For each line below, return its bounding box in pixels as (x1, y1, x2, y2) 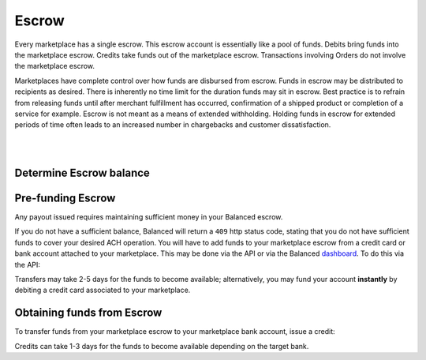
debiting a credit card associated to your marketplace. (14, 285, 191, 295)
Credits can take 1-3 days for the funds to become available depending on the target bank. (14, 341, 309, 351)
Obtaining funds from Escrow (14, 306, 163, 320)
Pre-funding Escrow (14, 191, 116, 204)
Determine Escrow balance (14, 166, 150, 179)
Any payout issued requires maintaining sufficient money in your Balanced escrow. (14, 212, 283, 221)
